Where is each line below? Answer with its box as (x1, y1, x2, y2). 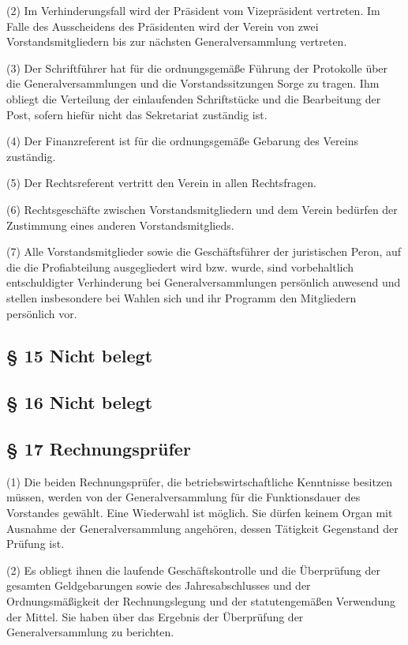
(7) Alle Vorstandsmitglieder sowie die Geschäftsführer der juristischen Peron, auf (6, 243, 402, 260)
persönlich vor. (6, 305, 77, 321)
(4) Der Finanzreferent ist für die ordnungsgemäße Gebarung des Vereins (6, 133, 358, 149)
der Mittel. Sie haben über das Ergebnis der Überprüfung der (6, 608, 304, 624)
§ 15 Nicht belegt (6, 343, 153, 368)
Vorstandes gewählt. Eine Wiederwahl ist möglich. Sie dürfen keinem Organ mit (6, 504, 393, 521)
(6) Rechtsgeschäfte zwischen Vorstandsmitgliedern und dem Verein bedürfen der (6, 201, 398, 217)
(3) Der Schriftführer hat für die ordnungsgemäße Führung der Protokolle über (6, 59, 388, 76)
